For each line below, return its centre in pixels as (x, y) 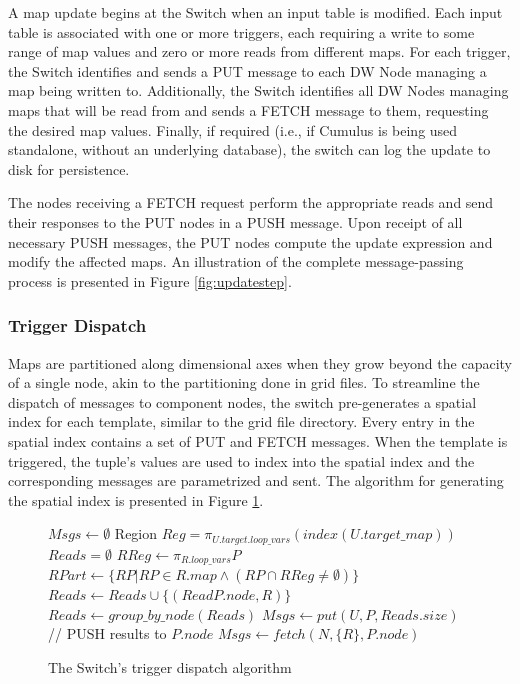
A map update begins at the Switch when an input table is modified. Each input (255, 12)
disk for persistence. (69, 168)
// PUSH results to (107, 633)
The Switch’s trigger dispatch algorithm (170, 666)
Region (136, 533)
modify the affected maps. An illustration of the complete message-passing (236, 261)
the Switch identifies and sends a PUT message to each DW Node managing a (247, 70)
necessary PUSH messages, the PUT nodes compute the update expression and (250, 241)
